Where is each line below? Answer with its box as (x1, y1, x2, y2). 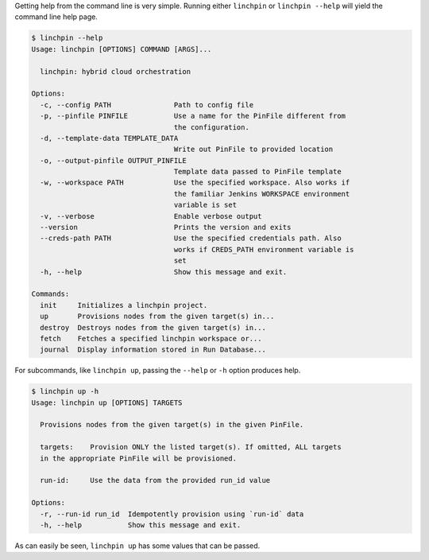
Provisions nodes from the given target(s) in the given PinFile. (40, 420, 304, 430)
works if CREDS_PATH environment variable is (173, 245, 354, 254)
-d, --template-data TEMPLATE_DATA (40, 134, 179, 142)
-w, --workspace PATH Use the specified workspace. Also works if (40, 178, 350, 187)
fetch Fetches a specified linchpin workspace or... (40, 334, 262, 343)
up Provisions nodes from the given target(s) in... (40, 312, 275, 321)
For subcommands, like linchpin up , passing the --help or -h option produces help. (14, 366, 301, 375)
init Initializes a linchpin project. (40, 301, 208, 309)
